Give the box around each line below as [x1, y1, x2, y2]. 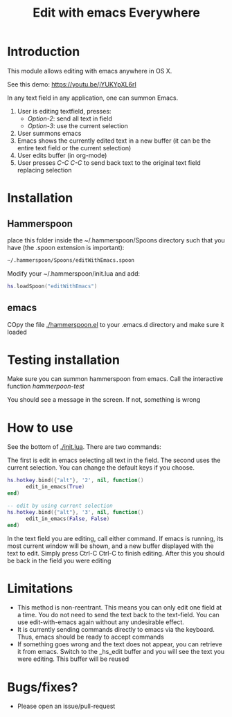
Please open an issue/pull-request [17, 702, 116, 711]
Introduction [7, 44, 80, 60]
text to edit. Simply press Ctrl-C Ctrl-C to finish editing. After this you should [7, 549, 225, 557]
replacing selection [17, 166, 72, 174]
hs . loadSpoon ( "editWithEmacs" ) [7, 283, 98, 290]
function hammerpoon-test [7, 382, 84, 391]
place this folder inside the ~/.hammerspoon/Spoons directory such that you [7, 236, 225, 244]
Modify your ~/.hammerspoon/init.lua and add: [7, 269, 141, 278]
